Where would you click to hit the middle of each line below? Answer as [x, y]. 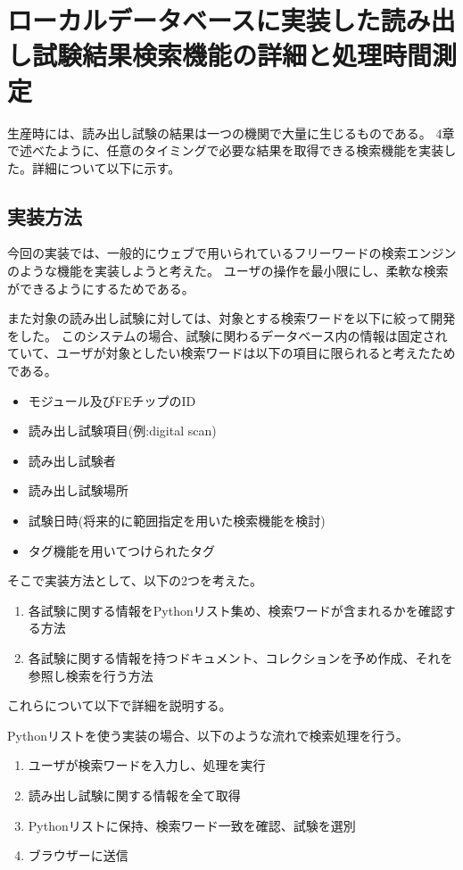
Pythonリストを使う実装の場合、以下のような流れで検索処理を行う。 [208, 735]
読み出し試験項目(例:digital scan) [122, 431]
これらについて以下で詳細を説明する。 [120, 705]
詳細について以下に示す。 [106, 167]
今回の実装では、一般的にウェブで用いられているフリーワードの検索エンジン [232, 253]
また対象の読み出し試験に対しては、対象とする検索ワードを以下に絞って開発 [231, 318]
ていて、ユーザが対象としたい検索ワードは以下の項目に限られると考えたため [231, 353]
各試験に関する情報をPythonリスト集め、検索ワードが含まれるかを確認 [236, 610]
